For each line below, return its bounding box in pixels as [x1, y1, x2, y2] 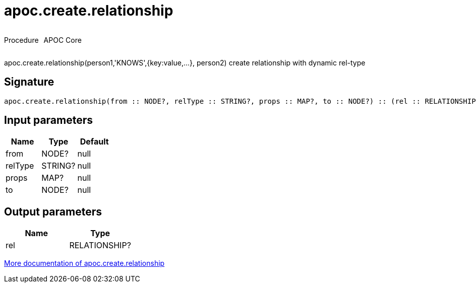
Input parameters [4, 114, 93, 127]
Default [80, 136, 109, 147]
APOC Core [43, 35, 82, 44]
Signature [4, 76, 54, 89]
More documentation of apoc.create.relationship [4, 259, 165, 268]
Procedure [4, 35, 39, 44]
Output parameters [4, 205, 102, 218]
